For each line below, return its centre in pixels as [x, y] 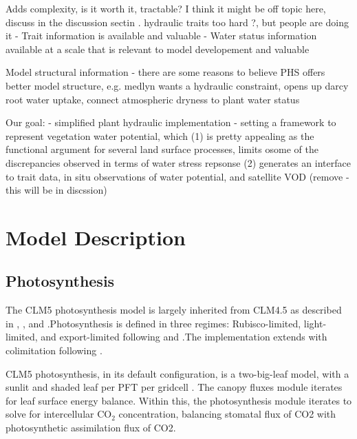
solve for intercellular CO [59, 414]
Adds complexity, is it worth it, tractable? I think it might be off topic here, [166, 8]
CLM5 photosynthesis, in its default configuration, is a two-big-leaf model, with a [177, 373]
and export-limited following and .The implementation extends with [184, 337]
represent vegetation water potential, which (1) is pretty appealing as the [160, 135]
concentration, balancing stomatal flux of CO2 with [227, 414]
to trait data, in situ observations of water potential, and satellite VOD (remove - [177, 176]
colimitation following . [54, 350]
